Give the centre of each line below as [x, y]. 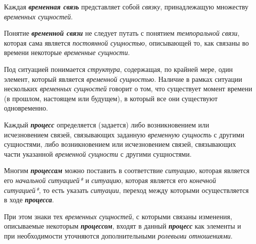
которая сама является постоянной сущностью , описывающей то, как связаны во [127, 42]
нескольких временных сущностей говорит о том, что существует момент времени [128, 89]
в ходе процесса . [29, 200]
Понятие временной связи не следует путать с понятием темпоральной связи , [122, 33]
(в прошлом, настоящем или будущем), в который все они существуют [111, 98]
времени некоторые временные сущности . [67, 52]
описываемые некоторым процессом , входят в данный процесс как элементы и [123, 226]
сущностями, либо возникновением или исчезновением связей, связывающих [120, 144]
